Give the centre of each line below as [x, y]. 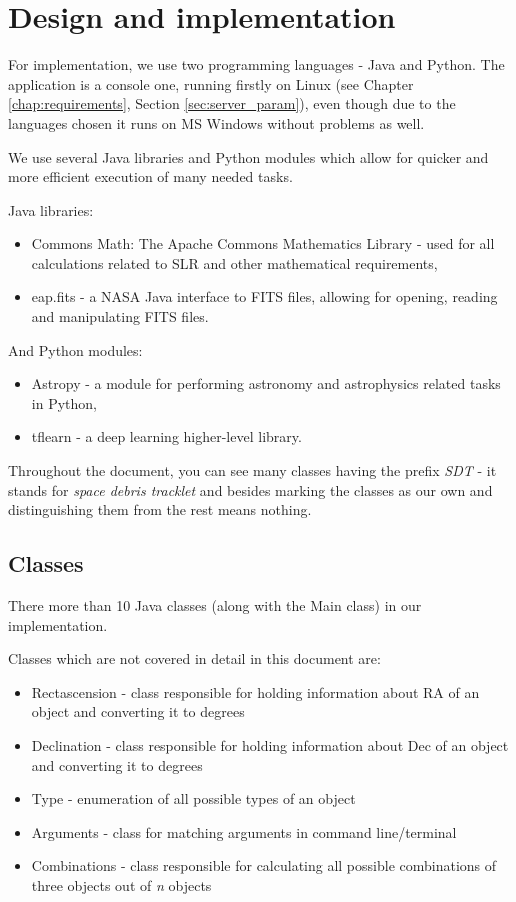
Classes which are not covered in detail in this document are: [194, 658]
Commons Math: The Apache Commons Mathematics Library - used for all [263, 243]
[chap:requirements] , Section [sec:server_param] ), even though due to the [232, 103]
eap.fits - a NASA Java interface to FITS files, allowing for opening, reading [264, 296]
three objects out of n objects [121, 884]
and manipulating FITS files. [120, 316]
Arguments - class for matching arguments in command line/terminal [244, 831]
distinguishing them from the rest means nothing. [160, 509]
